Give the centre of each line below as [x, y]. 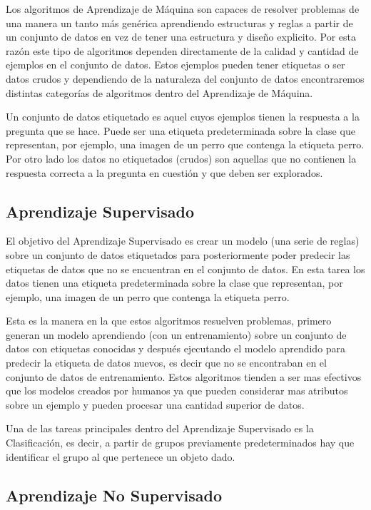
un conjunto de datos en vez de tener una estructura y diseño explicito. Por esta [181, 37]
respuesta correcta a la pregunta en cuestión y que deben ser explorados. [164, 172]
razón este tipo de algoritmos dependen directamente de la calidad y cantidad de [182, 50]
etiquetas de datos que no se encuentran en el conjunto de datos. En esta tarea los [185, 269]
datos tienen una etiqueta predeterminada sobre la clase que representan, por [174, 283]
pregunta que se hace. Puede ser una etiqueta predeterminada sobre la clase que [181, 130]
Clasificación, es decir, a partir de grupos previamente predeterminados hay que [180, 443]
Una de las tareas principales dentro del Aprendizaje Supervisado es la [160, 428]
